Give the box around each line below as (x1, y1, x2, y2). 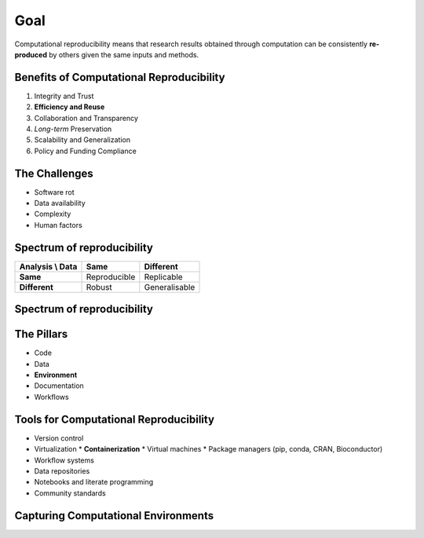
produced (14, 49, 47, 59)
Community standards (34, 488, 106, 498)
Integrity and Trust (34, 91, 94, 101)
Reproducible (86, 271, 136, 282)
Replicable (144, 271, 184, 282)
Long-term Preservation (34, 124, 112, 134)
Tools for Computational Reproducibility (14, 412, 215, 426)
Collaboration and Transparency (34, 113, 139, 123)
